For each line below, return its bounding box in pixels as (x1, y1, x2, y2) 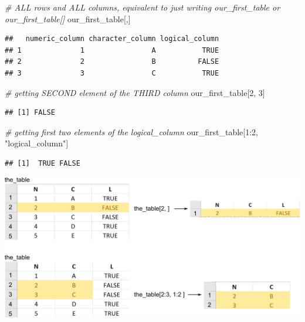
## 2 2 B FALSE (5, 57, 219, 66)
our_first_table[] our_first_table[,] (5, 12, 131, 25)
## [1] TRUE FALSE (5, 159, 80, 167)
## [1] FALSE (5, 108, 55, 117)
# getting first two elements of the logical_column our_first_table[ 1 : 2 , (5, 125, 259, 138)
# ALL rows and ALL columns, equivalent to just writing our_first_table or (5, 1, 280, 13)
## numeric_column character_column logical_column (5, 35, 219, 43)
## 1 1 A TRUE (5, 46, 219, 54)
